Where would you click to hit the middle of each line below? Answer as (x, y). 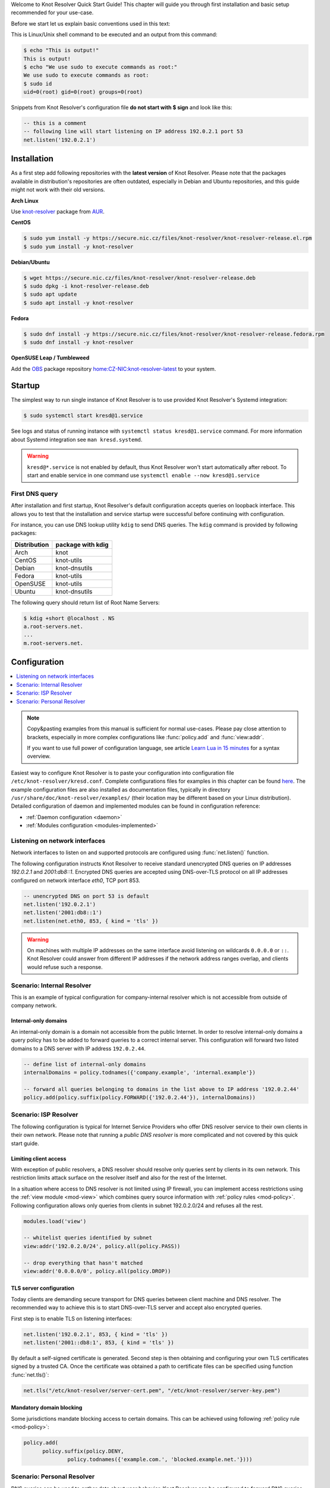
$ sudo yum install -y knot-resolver (78, 246)
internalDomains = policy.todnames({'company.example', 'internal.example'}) (139, 1072)
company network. (34, 1005)
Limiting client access (39, 1158)
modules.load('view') (55, 1221)
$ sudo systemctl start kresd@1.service (83, 416)
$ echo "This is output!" (61, 50)
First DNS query (34, 493)
